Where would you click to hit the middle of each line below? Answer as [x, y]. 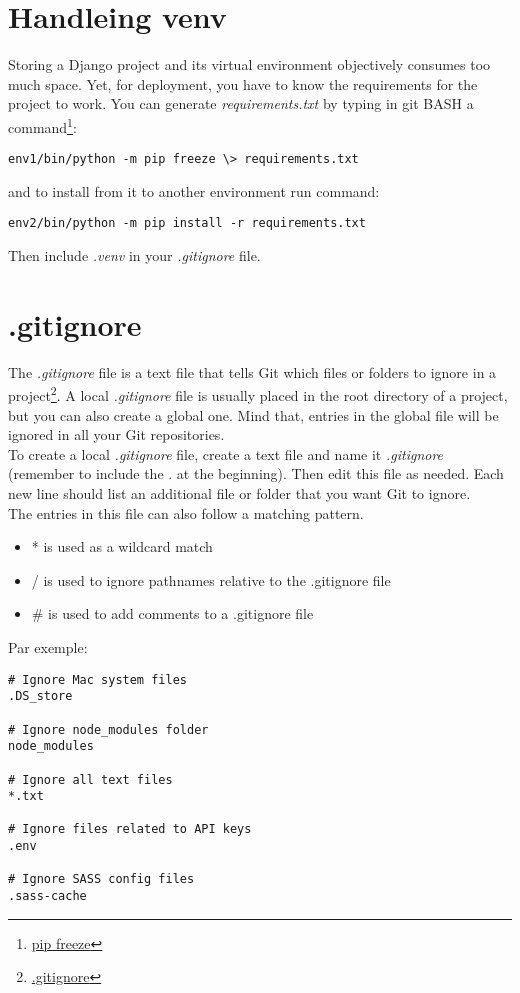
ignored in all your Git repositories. [116, 434]
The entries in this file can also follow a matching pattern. [186, 512]
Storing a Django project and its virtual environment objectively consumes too [249, 64]
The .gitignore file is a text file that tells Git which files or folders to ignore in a [252, 371]
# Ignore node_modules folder [108, 729]
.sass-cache [47, 896]
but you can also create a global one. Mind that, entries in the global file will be [253, 414]
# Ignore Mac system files [97, 679]
